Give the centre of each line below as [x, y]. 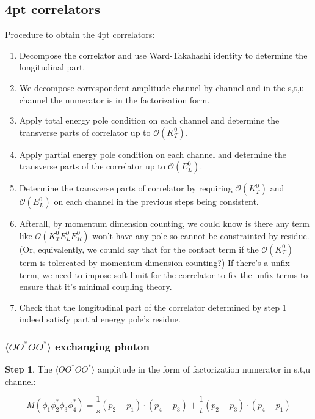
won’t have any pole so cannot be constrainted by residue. [201, 235]
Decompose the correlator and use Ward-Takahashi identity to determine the [163, 55]
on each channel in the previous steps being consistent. [156, 202]
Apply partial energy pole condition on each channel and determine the [153, 154]
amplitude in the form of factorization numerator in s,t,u [204, 369]
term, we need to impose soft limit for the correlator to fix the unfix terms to [164, 274]
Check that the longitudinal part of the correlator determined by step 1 [153, 307]
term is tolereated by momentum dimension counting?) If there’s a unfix [154, 262]
